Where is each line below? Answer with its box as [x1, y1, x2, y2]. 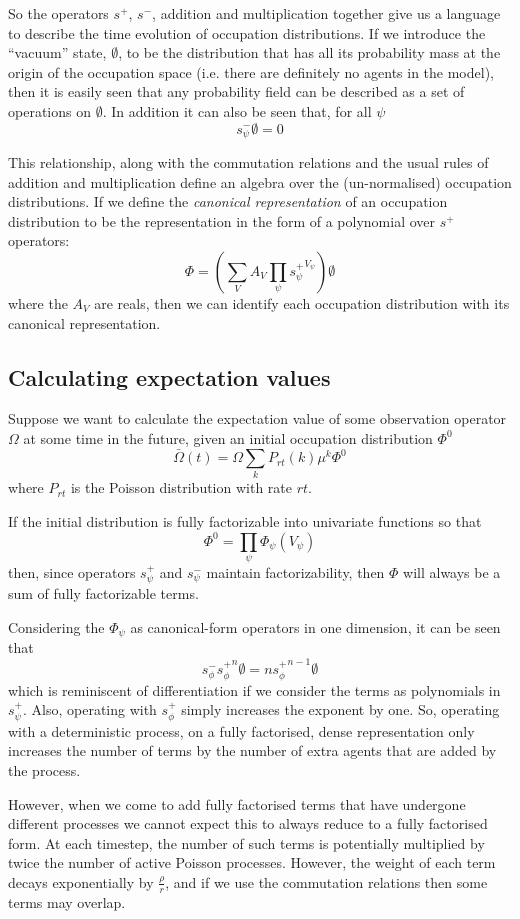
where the [8, 292, 68, 313]
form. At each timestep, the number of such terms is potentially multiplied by [8, 832, 485, 853]
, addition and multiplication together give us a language [152, 3, 501, 23]
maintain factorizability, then [206, 561, 385, 582]
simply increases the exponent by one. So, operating [181, 699, 500, 720]
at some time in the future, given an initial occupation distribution [23, 427, 433, 448]
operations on [8, 100, 91, 121]
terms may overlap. [8, 891, 126, 912]
